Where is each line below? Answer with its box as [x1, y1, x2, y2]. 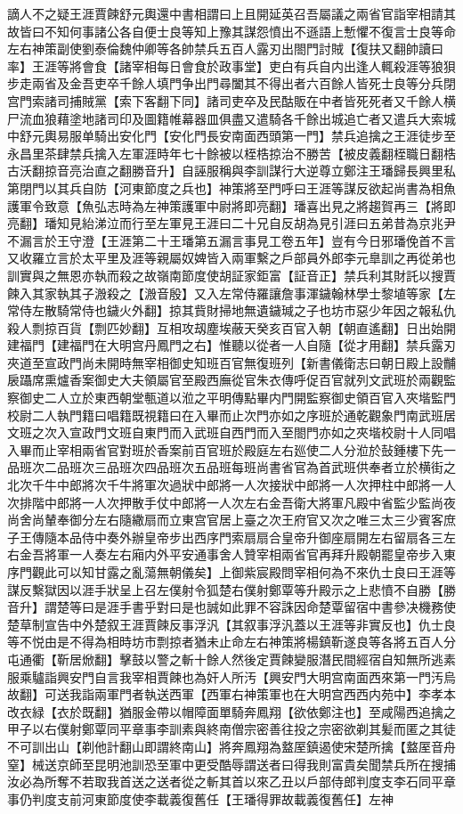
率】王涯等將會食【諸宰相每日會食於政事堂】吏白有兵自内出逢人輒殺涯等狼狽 [7, 56, 456, 75]
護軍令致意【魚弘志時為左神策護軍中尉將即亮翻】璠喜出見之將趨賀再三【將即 [7, 196, 456, 215]
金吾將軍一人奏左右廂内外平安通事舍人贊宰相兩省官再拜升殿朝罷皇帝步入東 [19, 545, 456, 564]
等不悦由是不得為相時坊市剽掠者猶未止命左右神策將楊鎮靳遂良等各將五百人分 [7, 632, 456, 651]
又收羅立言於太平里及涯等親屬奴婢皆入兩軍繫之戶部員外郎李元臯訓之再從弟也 [7, 248, 456, 267]
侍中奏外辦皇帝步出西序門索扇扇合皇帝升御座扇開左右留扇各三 [81, 527, 443, 546]
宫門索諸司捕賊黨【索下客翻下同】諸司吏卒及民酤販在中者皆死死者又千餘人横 [7, 91, 456, 110]
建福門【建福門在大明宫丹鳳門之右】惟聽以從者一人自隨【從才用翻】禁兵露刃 [7, 336, 456, 354]
